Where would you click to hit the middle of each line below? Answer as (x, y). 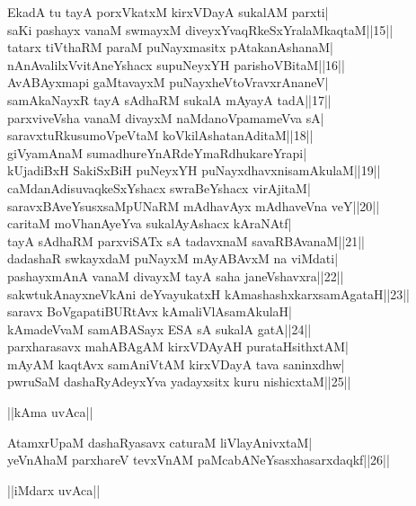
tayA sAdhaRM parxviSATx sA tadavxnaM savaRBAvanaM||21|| (186, 240)
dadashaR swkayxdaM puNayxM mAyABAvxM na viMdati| (173, 258)
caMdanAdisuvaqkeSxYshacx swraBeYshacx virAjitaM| (159, 187)
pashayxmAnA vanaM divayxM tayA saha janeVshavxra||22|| (176, 275)
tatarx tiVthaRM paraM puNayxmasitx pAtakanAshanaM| (170, 47)
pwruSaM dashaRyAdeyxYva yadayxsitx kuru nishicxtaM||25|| (179, 382)
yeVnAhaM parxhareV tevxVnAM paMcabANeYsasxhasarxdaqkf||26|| (199, 460)
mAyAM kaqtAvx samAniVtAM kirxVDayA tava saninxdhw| (176, 364)
